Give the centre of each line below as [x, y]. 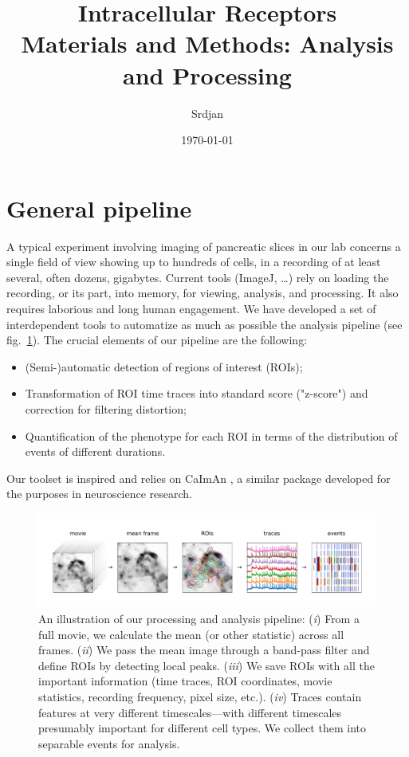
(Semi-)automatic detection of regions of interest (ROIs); [164, 366]
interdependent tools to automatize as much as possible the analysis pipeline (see [204, 324]
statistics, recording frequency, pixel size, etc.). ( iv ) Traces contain [200, 696]
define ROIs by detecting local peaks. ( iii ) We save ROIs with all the [206, 665]
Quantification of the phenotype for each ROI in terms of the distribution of [211, 435]
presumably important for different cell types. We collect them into [202, 728]
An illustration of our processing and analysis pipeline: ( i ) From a [199, 618]
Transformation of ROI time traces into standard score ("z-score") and [197, 393]
